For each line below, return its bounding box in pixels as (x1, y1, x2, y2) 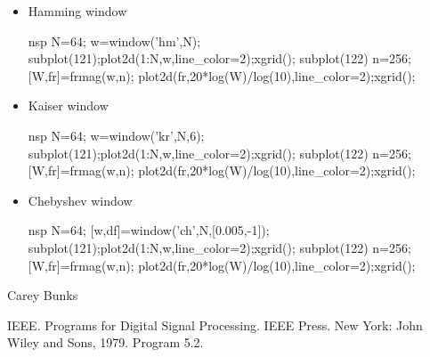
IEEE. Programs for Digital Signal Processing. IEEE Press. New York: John (7, 315, 423, 334)
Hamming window (28, 2, 127, 20)
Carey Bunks (7, 286, 78, 304)
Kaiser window (28, 96, 109, 115)
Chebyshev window (28, 191, 133, 209)
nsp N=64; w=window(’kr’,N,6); (28, 126, 205, 144)
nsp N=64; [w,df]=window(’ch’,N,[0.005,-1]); (28, 221, 270, 239)
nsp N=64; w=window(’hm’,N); (28, 31, 201, 50)
